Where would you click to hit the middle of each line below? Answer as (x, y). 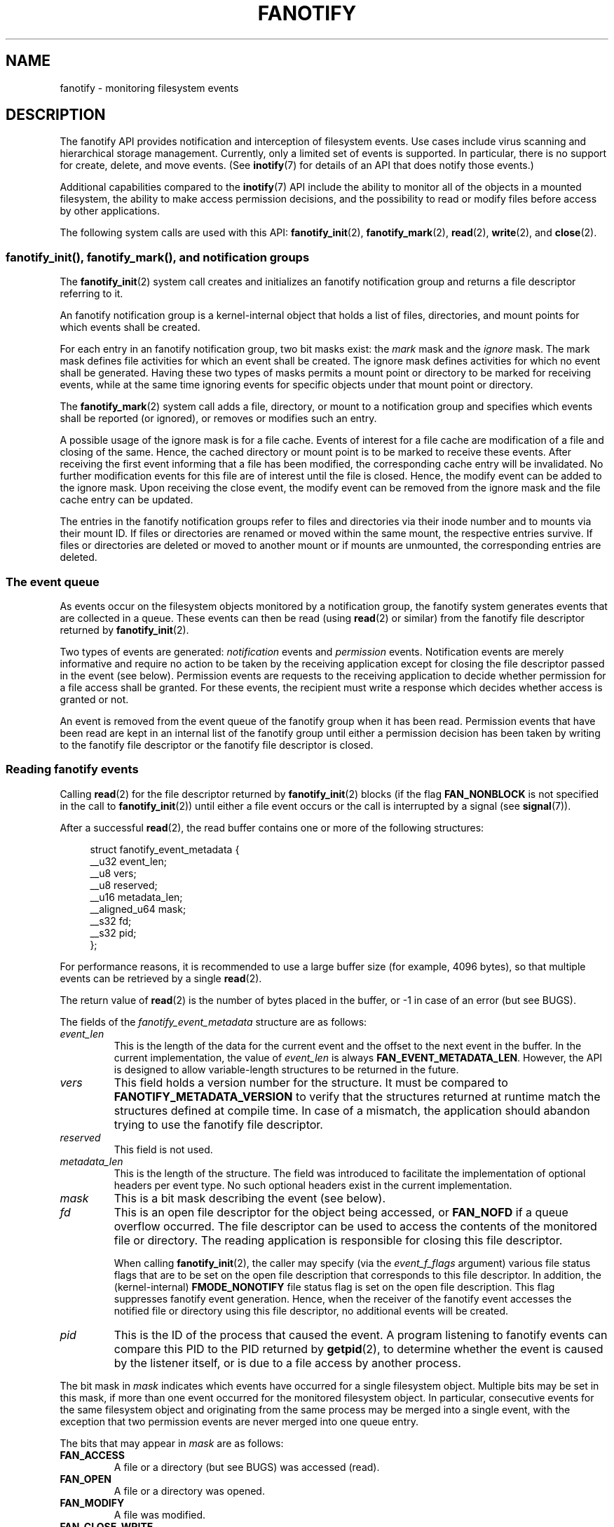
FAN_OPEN (86, 1479)
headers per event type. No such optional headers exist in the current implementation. (313, 1185)
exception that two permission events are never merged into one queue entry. (239, 1421)
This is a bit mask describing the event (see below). (250, 1198)
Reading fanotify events (72, 769)
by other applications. (110, 211)
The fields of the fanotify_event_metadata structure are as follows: (213, 1022)
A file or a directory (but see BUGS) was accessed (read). (247, 1467)
